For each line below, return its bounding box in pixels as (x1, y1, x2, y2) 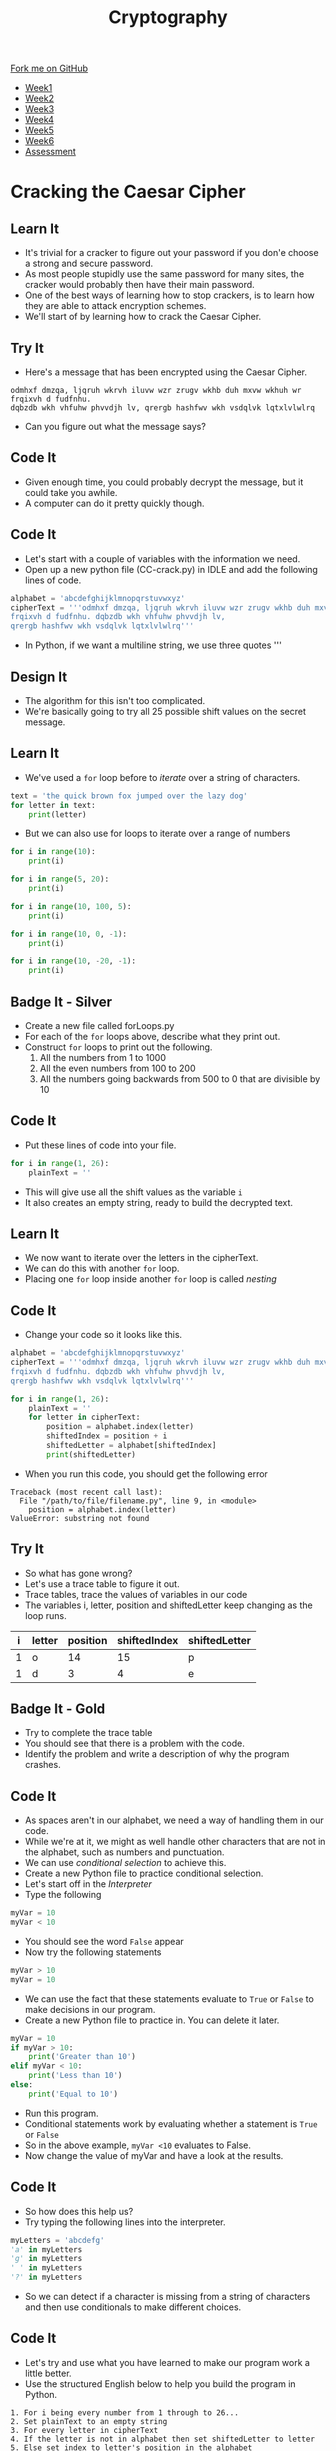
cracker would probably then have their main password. (24, 279, 255, 291)
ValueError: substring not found (10, 1513, 150, 1523)
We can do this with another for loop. (24, 1262, 180, 1275)
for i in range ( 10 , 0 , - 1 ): (10, 929, 128, 939)
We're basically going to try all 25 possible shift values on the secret (24, 705, 307, 717)
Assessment (24, 146, 77, 158)
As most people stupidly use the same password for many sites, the (24, 268, 305, 280)
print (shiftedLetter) (46, 1449, 137, 1460)
